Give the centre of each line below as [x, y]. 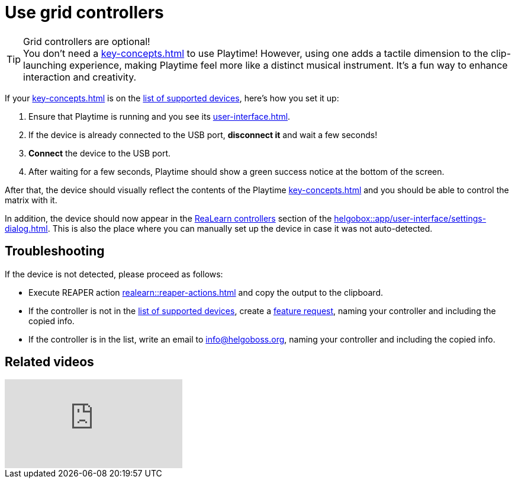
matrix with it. [31, 200]
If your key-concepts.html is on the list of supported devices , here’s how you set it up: [172, 98]
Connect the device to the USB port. [100, 153]
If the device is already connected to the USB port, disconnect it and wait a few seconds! [203, 135]
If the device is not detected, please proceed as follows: [114, 274]
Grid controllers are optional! [87, 41]
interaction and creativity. [80, 77]
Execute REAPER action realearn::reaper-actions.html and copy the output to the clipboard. [206, 292]
